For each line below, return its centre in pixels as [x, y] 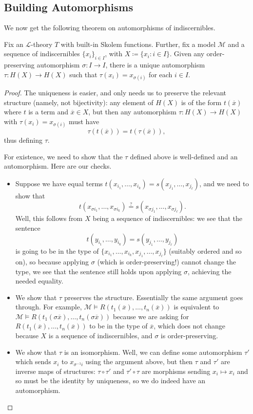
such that [83, 74]
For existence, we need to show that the [63, 156]
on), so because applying [52, 261]
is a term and [48, 112]
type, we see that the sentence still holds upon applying [98, 271]
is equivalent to [196, 307]
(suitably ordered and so [205, 251]
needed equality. [39, 281]
